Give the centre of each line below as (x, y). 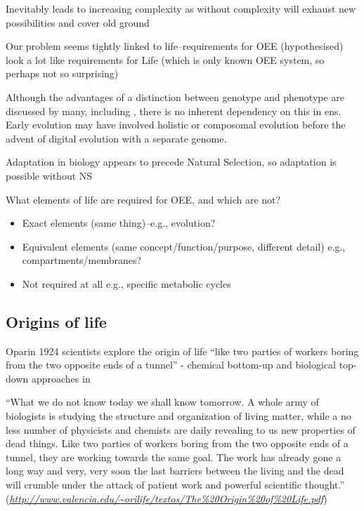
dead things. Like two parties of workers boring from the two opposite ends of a (177, 443)
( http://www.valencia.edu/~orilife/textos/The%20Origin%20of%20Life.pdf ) (167, 498)
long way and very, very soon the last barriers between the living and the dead (175, 471)
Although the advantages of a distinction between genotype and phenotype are (175, 97)
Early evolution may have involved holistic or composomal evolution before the (176, 125)
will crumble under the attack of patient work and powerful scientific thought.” (175, 485)
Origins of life (56, 321)
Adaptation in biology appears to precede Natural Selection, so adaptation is (171, 162)
